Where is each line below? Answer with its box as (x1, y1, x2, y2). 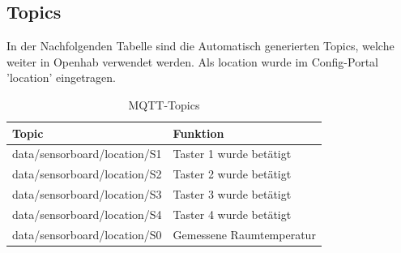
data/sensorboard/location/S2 (12, 165, 162, 182)
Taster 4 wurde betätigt (173, 205, 292, 222)
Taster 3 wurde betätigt (173, 186, 292, 203)
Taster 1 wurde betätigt (173, 145, 292, 162)
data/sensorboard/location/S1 (12, 145, 162, 162)
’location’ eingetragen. (6, 69, 117, 86)
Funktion (173, 124, 224, 141)
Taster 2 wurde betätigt (173, 165, 292, 182)
